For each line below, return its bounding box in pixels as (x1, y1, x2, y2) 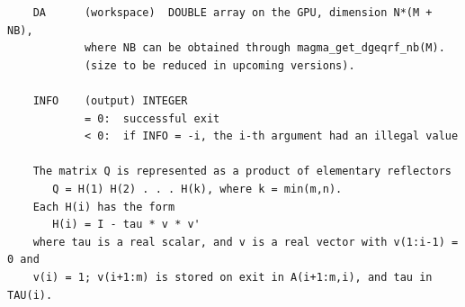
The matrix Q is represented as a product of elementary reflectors (32, 165, 452, 178)
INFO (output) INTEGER (32, 94, 188, 107)
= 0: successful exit (84, 112, 220, 125)
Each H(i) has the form (32, 200, 175, 213)
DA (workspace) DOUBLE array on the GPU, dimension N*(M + (32, 6, 433, 19)
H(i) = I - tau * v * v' (52, 218, 201, 231)
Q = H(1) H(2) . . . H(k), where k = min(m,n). (52, 182, 343, 195)
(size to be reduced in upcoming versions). (84, 59, 355, 72)
